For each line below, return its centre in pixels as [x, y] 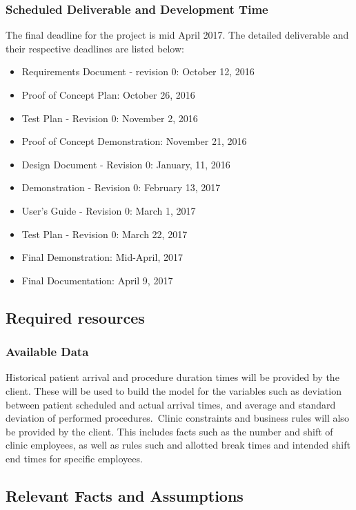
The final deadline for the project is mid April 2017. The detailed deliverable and [177, 35]
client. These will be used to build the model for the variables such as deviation [174, 390]
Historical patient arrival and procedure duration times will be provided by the [172, 377]
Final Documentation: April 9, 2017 [97, 280]
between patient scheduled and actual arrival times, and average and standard [171, 404]
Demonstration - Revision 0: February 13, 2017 [121, 187]
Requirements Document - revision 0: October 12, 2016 [138, 71]
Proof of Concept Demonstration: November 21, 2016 [134, 141]
